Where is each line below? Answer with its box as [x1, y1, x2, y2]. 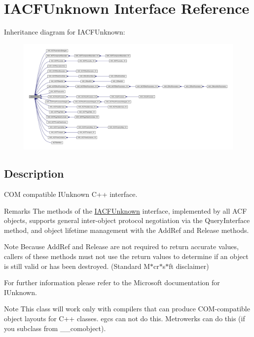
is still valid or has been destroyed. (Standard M [4, 261, 150, 271]
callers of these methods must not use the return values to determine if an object [4, 251, 249, 261]
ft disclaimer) [169, 261, 209, 271]
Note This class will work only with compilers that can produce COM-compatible [4, 303, 250, 314]
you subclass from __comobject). [4, 323, 106, 333]
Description [4, 166, 64, 181]
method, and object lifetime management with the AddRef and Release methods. [4, 225, 249, 235]
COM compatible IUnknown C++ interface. [4, 189, 138, 199]
